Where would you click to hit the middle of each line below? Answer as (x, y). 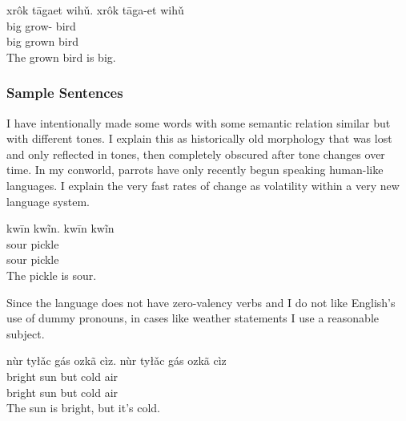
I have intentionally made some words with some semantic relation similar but (199, 122)
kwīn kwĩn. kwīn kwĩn (60, 228)
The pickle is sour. (52, 275)
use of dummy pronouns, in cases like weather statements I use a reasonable (193, 318)
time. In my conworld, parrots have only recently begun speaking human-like (195, 170)
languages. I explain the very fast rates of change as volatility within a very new (203, 185)
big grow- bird (41, 25)
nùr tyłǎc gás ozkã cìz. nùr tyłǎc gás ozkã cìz (117, 360)
